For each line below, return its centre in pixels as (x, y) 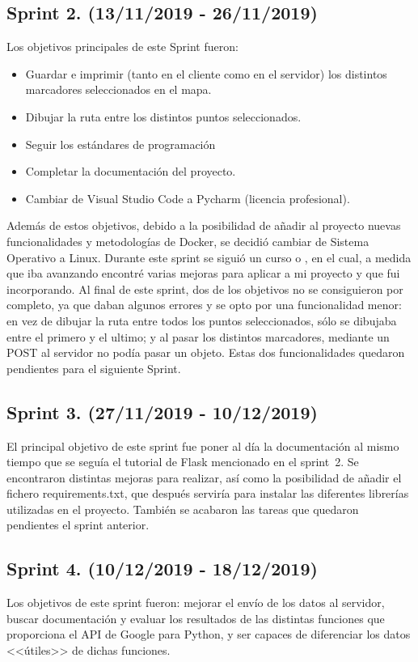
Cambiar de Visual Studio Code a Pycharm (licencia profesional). (188, 198)
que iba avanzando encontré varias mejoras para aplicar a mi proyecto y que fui (203, 273)
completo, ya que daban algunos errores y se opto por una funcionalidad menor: (204, 305)
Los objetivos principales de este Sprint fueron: (122, 47)
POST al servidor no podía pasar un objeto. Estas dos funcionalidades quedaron (206, 352)
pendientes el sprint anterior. (78, 525)
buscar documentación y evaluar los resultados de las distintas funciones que (196, 618)
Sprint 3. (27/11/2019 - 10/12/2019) (162, 412)
